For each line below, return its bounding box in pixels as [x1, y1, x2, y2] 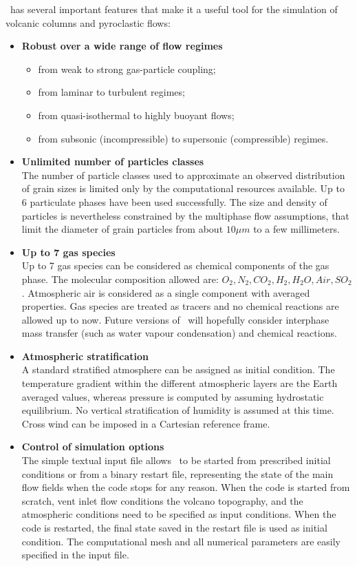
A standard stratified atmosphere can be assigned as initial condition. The [21, 362, 335, 377]
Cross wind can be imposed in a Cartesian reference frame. [21, 416, 270, 430]
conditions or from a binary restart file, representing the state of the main [21, 466, 334, 481]
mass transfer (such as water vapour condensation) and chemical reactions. [21, 326, 337, 340]
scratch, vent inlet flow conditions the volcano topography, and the [21, 493, 303, 507]
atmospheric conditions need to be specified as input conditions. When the [21, 507, 336, 521]
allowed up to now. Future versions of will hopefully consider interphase [21, 312, 329, 326]
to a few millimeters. [253, 222, 340, 236]
